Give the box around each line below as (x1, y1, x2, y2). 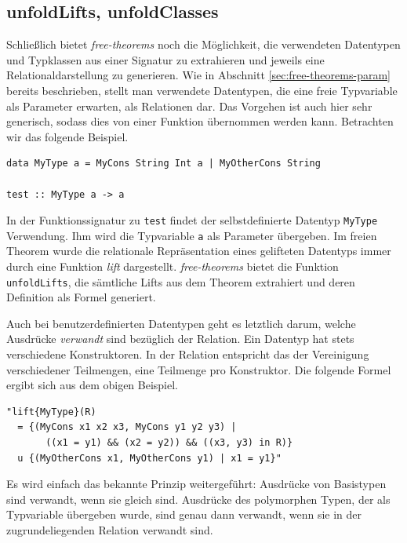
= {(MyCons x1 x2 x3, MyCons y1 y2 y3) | (17, 421, 237, 433)
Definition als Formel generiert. (6, 289, 156, 305)
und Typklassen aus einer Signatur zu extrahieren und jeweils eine (6, 51, 325, 67)
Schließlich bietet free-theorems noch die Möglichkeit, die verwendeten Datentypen (6, 36, 401, 53)
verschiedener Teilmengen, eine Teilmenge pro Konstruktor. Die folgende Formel (6, 361, 391, 377)
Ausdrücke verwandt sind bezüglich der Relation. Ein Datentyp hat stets (6, 330, 354, 347)
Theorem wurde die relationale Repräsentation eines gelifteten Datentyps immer (6, 242, 391, 259)
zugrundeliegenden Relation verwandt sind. (6, 522, 213, 538)
